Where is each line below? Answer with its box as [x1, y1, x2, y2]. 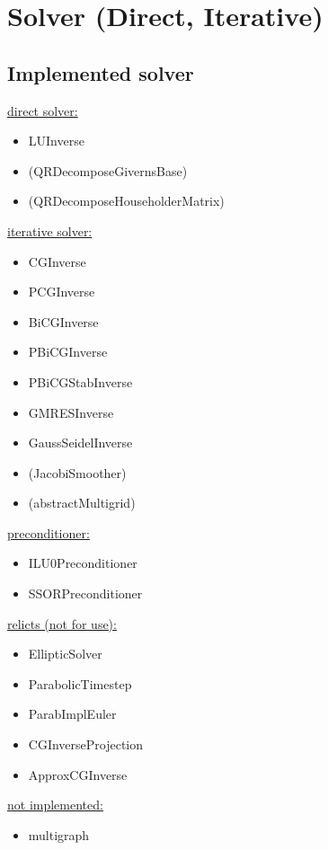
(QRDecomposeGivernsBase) [28, 161, 188, 180]
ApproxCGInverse [28, 765, 128, 784]
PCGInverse [28, 282, 95, 301]
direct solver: [7, 101, 78, 120]
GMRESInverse [28, 403, 114, 421]
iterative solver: [7, 221, 93, 240]
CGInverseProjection [28, 735, 144, 754]
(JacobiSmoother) [28, 463, 127, 482]
